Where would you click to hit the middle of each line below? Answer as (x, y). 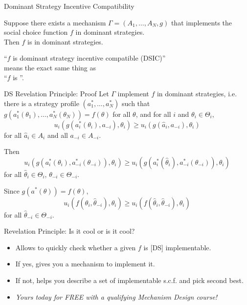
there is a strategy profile (42, 103)
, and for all (153, 114)
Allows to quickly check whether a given (76, 247)
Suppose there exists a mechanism (55, 22)
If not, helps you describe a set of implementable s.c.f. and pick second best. (129, 280)
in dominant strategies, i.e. (197, 94)
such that (136, 103)
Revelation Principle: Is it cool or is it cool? (69, 231)
